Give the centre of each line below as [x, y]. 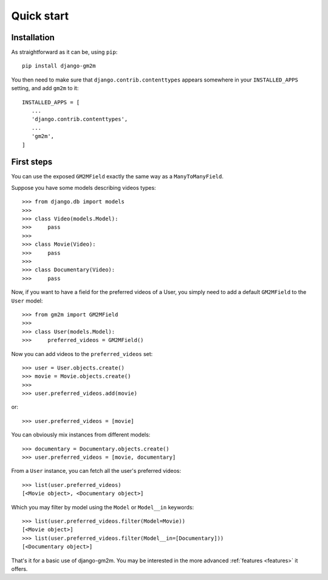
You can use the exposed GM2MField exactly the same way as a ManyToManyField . [118, 176]
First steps [32, 162]
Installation [33, 37]
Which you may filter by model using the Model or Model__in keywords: [103, 507]
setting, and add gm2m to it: [45, 88]
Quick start [40, 16]
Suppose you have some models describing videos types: [84, 187]
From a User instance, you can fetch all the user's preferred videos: [96, 471]
